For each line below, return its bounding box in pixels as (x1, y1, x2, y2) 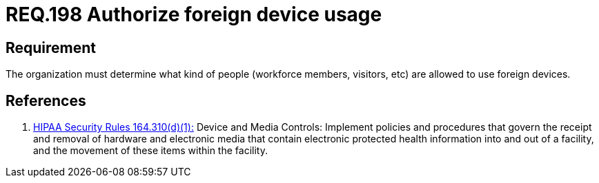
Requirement (6, 39, 97, 56)
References (6, 91, 86, 109)
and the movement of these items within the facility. (33, 144, 268, 157)
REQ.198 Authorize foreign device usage (6, 3, 382, 26)
